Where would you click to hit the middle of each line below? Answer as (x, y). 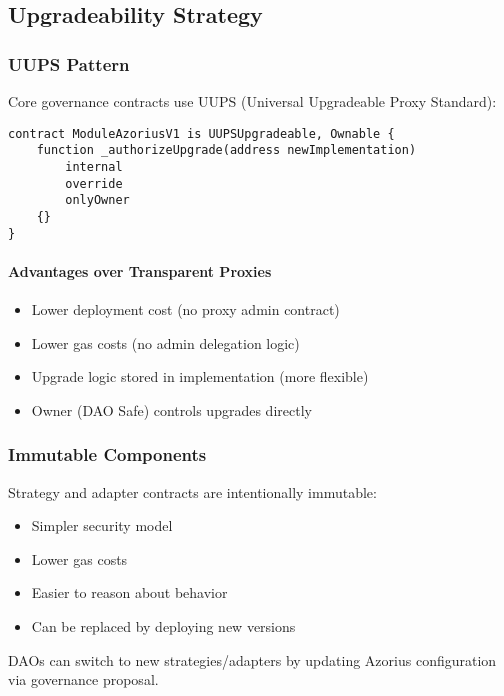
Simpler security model (102, 525)
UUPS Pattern (69, 63)
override (94, 183)
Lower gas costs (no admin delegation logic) (165, 342)
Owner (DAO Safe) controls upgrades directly (171, 409)
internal (94, 166)
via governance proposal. (83, 679)
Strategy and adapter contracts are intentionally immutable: (192, 491)
